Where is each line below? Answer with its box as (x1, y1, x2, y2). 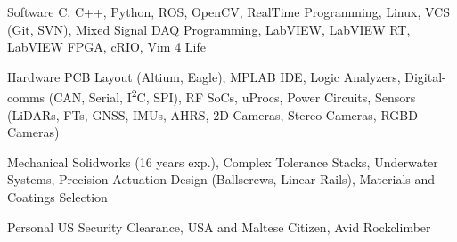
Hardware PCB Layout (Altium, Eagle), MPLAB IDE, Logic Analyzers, (7, 67, 401, 85)
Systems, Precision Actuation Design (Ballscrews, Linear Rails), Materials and (7, 170, 436, 189)
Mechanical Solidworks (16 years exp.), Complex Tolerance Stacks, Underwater (7, 152, 438, 171)
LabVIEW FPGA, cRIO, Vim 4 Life (7, 37, 206, 56)
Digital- (404, 67, 446, 85)
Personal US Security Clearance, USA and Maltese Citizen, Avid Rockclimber (7, 217, 431, 236)
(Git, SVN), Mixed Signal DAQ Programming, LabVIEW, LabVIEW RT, (7, 20, 411, 38)
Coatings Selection (7, 188, 108, 206)
